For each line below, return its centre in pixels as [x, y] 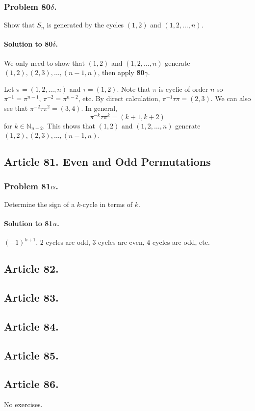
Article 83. [31, 297]
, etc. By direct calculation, [119, 98]
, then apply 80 [121, 72]
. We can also [231, 98]
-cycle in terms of [107, 204]
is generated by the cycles [85, 25]
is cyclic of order [183, 89]
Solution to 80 [28, 44]
